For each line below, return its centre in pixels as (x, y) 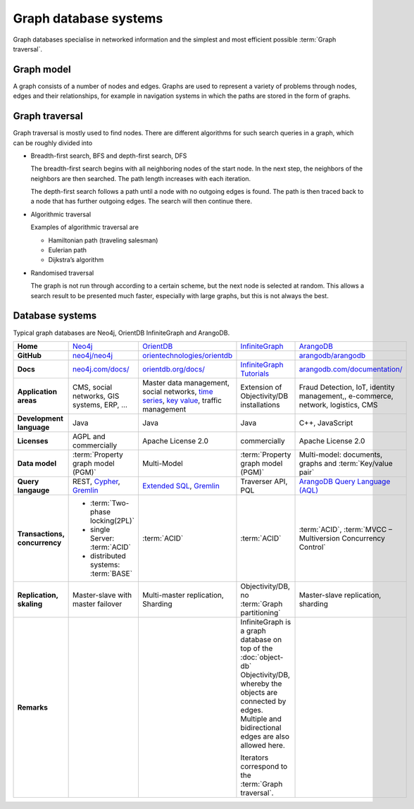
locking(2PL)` (112, 520)
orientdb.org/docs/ (174, 369)
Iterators (255, 758)
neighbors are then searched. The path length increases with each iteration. (141, 178)
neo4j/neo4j (92, 355)
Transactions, (41, 533)
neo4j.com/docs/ (101, 369)
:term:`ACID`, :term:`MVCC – (345, 529)
